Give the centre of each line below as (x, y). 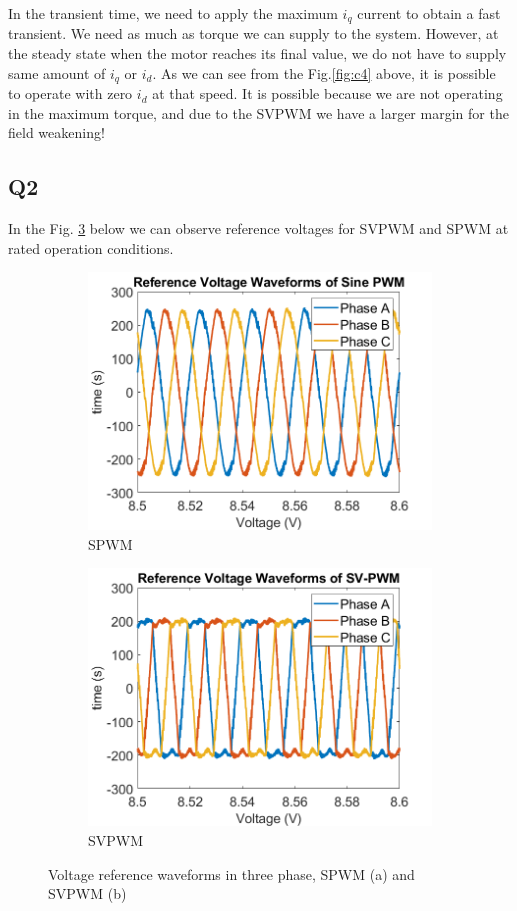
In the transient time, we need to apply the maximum (173, 13)
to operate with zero (70, 93)
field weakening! (56, 132)
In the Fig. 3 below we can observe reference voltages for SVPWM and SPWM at (258, 228)
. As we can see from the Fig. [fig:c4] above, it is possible (324, 72)
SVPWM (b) (87, 893)
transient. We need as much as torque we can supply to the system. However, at (253, 33)
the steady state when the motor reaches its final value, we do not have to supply (257, 53)
